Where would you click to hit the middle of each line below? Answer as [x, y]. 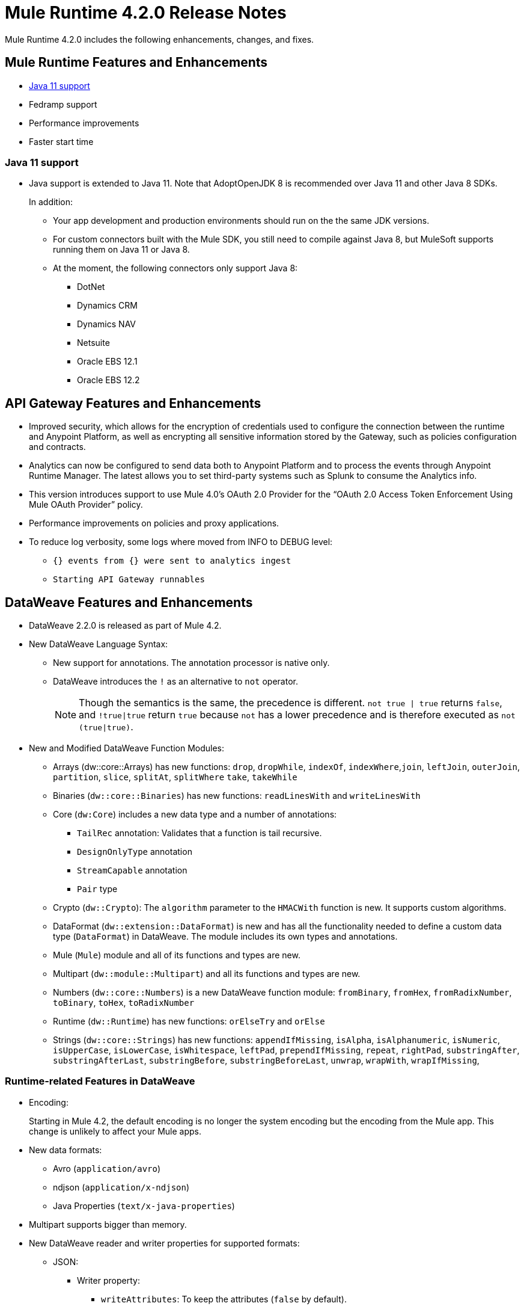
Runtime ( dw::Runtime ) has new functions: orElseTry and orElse [189, 1021]
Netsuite [93, 343]
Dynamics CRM [107, 306]
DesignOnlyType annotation [135, 852]
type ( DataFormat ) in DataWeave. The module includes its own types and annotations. [225, 937]
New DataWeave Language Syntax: [99, 644]
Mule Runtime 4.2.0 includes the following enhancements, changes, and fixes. [160, 39]
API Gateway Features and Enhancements [133, 403]
